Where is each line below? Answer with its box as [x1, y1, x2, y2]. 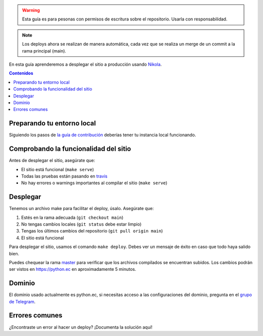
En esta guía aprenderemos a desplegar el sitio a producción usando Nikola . [9, 61, 162, 67]
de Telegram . [9, 299, 36, 304]
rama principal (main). [22, 48, 67, 53]
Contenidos [9, 71, 34, 76]
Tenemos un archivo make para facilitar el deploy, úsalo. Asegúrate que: [9, 206, 154, 212]
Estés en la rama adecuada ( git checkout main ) [21, 214, 124, 220]
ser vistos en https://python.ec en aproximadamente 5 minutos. [9, 266, 136, 272]
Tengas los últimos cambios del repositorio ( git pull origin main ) [21, 228, 163, 234]
